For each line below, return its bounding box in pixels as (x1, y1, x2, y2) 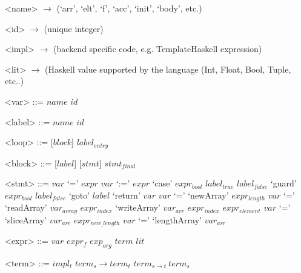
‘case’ (152, 177, 173, 189)
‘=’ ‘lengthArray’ (138, 213, 202, 226)
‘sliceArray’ (5, 213, 47, 226)
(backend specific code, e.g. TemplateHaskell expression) (53, 42, 262, 55)
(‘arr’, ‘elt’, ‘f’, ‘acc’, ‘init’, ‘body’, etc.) (56, 2, 202, 14)
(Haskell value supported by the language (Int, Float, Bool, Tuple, (45, 62, 291, 75)
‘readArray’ (5, 201, 47, 214)
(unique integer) (44, 22, 104, 35)
